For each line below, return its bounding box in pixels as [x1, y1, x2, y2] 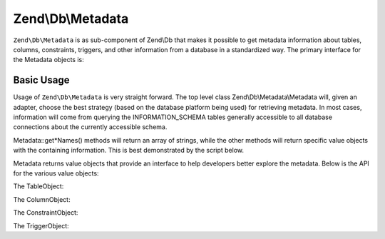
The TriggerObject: [13, 221, 69, 230]
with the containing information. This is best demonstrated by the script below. [13, 146, 245, 155]
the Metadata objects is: [13, 56, 85, 64]
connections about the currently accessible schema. [13, 123, 168, 131]
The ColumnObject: [13, 195, 71, 203]
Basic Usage [13, 74, 70, 86]
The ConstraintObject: [13, 208, 78, 217]
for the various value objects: [13, 168, 99, 178]
